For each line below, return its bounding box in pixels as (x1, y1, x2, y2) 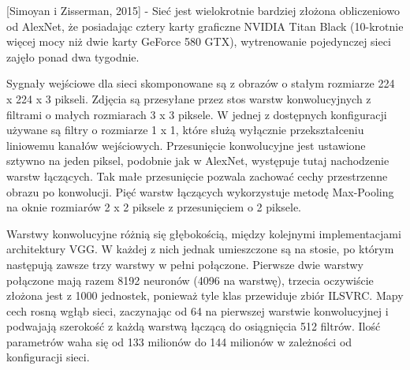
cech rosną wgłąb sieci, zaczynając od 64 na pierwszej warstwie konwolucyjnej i (6, 302, 389, 319)
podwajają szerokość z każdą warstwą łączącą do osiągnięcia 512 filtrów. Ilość (6, 318, 381, 334)
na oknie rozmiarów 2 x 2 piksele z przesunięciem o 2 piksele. (6, 199, 302, 215)
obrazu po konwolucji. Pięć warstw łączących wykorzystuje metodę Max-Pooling (6, 183, 394, 200)
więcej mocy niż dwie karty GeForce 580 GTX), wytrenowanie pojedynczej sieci (6, 33, 391, 50)
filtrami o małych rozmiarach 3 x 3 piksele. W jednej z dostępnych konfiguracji (6, 106, 387, 122)
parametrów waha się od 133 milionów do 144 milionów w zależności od (6, 333, 352, 349)
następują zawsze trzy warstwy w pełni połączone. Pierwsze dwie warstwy (6, 256, 364, 272)
